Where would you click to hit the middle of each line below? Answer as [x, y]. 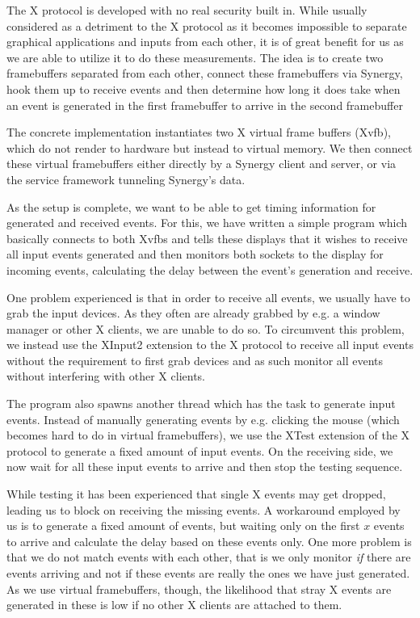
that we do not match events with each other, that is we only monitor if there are [209, 557]
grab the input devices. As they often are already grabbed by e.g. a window [193, 313]
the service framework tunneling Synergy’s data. [126, 179]
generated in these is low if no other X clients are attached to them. [174, 605]
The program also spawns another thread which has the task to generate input [201, 404]
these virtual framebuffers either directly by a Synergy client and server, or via [202, 164]
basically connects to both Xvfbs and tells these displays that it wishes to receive [207, 238]
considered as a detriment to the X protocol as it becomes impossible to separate [207, 25]
